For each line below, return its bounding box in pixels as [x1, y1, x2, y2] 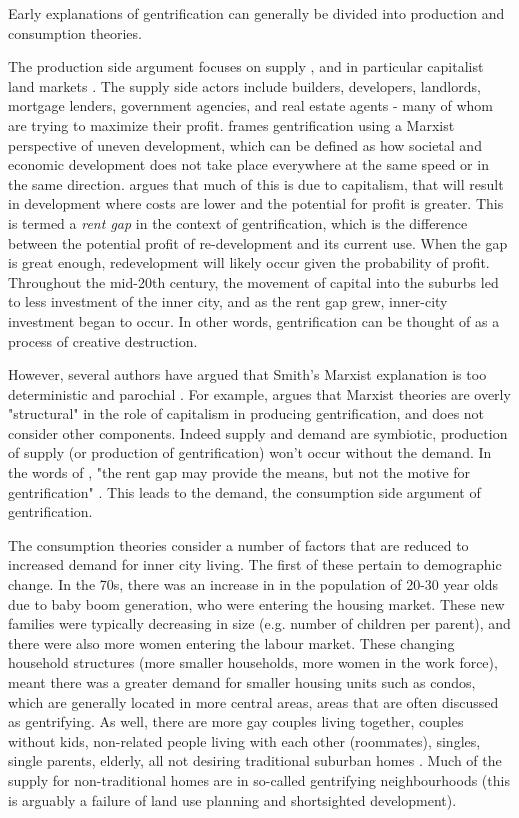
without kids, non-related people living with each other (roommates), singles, [8, 730, 481, 751]
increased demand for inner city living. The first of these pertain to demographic [8, 554, 502, 575]
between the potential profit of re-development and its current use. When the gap [8, 232, 508, 253]
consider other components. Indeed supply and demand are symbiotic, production [8, 422, 508, 443]
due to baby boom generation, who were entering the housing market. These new [8, 593, 505, 614]
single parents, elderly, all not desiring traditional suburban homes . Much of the [8, 750, 502, 771]
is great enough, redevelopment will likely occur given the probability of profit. [8, 252, 490, 273]
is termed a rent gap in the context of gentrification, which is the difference [8, 212, 468, 233]
